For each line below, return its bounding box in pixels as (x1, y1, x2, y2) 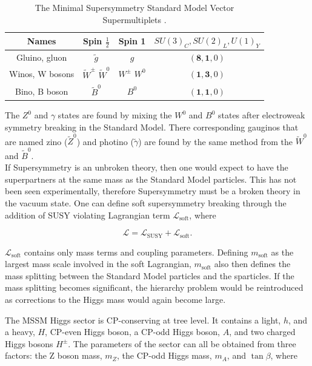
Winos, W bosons (9, 67, 75, 80)
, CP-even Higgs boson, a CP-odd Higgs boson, (45, 325, 220, 338)
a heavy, (5, 325, 35, 338)
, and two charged (229, 325, 296, 338)
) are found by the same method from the (138, 135, 293, 147)
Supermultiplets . (102, 13, 167, 25)
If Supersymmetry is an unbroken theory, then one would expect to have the (5, 161, 288, 174)
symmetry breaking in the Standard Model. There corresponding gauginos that (5, 121, 299, 134)
